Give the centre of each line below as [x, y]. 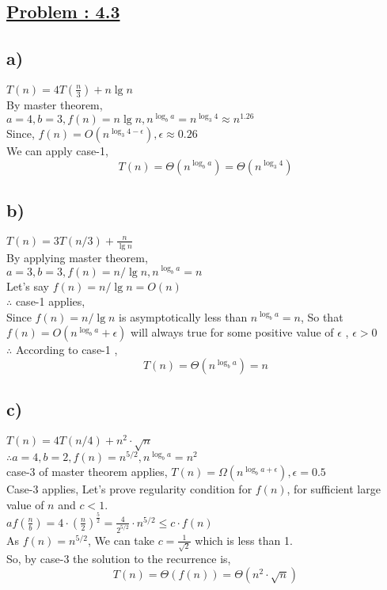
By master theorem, [55, 104]
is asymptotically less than [183, 316]
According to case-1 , [66, 350]
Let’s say [28, 285]
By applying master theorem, [77, 257]
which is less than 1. [244, 540]
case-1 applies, [50, 301]
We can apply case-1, [57, 151]
